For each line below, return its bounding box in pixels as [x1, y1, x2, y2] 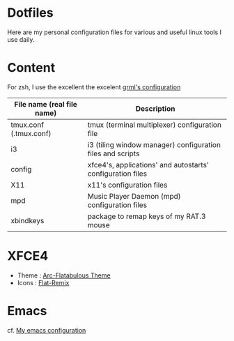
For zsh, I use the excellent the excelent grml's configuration [7, 82, 181, 91]
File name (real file [14, 99, 78, 109]
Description [135, 103, 175, 113]
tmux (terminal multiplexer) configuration [87, 120, 221, 130]
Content [7, 60, 56, 76]
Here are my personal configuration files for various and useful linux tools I [7, 28, 221, 36]
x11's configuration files [87, 180, 168, 190]
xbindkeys [10, 215, 45, 225]
